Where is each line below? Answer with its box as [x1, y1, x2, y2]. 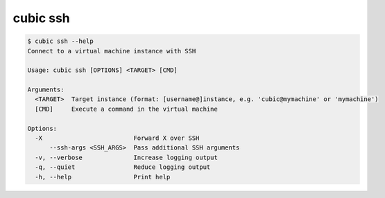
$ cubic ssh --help [27, 37, 94, 45]
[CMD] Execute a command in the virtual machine [35, 105, 218, 113]
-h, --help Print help [35, 173, 171, 181]
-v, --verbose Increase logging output [35, 153, 218, 161]
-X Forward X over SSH [35, 134, 200, 142]
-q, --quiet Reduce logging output [35, 163, 211, 171]
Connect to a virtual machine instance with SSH [27, 47, 196, 55]
